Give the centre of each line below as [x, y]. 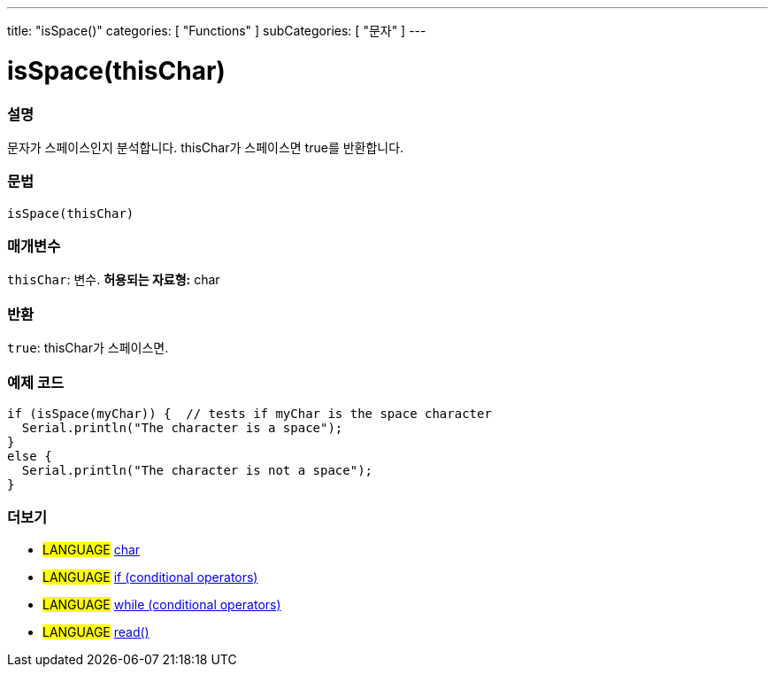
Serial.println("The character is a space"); [182, 427]
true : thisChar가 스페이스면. [88, 348]
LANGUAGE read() [96, 631]
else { [30, 456]
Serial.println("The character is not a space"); [197, 470]
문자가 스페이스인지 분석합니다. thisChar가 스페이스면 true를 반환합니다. [206, 147]
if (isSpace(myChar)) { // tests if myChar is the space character [249, 413]
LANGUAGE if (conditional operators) [150, 577]
